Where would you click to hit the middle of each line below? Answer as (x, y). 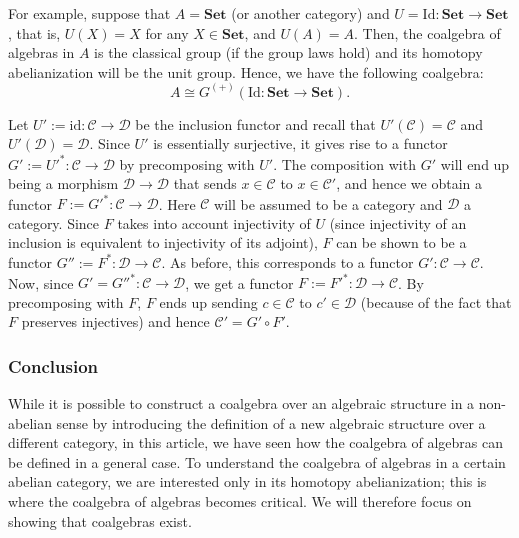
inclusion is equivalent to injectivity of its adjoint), (163, 242)
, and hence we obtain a (409, 183)
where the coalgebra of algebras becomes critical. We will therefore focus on (240, 501)
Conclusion (53, 365)
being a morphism (63, 183)
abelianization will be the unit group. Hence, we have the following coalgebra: (246, 71)
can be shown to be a (401, 242)
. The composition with (344, 163)
